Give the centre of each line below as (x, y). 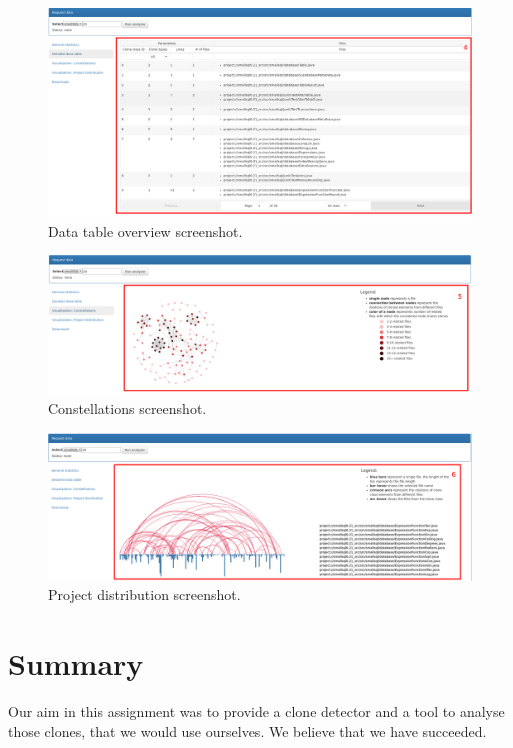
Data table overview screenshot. (145, 230)
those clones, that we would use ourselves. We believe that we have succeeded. (247, 730)
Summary (76, 663)
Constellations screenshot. (127, 408)
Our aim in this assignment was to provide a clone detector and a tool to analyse (256, 711)
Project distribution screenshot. (144, 594)
